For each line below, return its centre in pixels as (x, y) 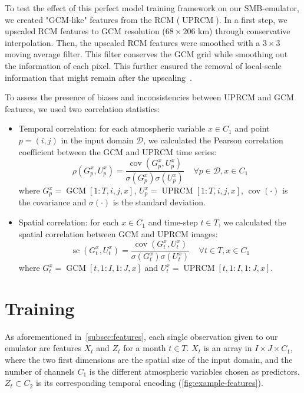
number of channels (40, 371)
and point (252, 128)
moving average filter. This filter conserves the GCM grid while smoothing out (146, 54)
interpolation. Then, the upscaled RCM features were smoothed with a (133, 42)
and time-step (173, 222)
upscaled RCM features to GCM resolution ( (85, 31)
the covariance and (52, 202)
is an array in (228, 348)
